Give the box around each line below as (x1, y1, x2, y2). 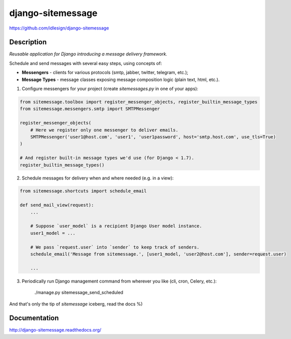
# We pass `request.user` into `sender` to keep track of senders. (30, 244, 200, 250)
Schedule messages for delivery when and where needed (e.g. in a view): (22, 175, 174, 181)
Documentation (9, 314, 59, 322)
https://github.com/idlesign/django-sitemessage (9, 25, 109, 31)
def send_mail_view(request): (20, 202, 94, 208)
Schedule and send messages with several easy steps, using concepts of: (9, 60, 162, 66)
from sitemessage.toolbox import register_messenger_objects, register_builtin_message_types (20, 99, 258, 104)
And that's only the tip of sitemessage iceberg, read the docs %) (9, 300, 143, 307)
